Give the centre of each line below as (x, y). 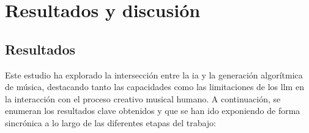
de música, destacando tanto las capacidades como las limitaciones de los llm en (154, 87)
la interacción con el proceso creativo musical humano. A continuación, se (143, 98)
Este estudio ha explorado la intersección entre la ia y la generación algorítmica (154, 74)
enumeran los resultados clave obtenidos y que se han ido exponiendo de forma (153, 111)
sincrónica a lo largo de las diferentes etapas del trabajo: (111, 122)
